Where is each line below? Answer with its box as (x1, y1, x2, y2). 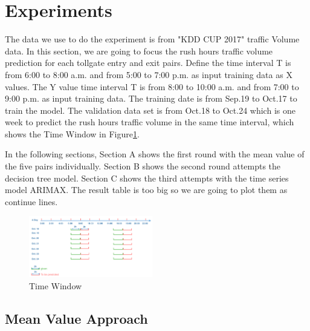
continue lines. (5, 195, 58, 208)
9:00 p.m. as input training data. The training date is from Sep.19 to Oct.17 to (5, 92, 297, 105)
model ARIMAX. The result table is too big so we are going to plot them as (5, 183, 288, 196)
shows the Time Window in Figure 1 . (5, 127, 140, 140)
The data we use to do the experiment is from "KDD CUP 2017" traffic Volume (5, 33, 300, 45)
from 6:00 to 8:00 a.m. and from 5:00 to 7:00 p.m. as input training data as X (5, 68, 292, 80)
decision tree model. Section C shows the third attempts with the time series (5, 171, 289, 184)
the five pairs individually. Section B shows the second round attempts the (5, 160, 281, 172)
